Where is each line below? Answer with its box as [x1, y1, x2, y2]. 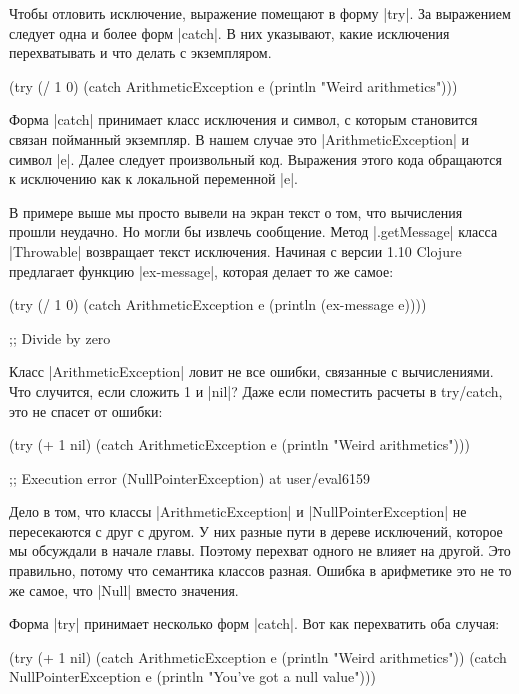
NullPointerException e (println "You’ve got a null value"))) [9, 666, 376, 687]
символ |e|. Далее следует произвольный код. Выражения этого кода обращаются [9, 148, 502, 169]
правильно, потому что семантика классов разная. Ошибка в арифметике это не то [9, 560, 512, 581]
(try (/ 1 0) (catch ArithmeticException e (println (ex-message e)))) [9, 294, 427, 315]
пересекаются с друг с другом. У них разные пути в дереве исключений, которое [9, 520, 503, 541]
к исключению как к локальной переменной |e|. [9, 168, 298, 189]
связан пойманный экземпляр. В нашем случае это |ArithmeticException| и [9, 128, 470, 149]
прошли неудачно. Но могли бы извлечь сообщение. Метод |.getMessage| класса [9, 221, 498, 242]
